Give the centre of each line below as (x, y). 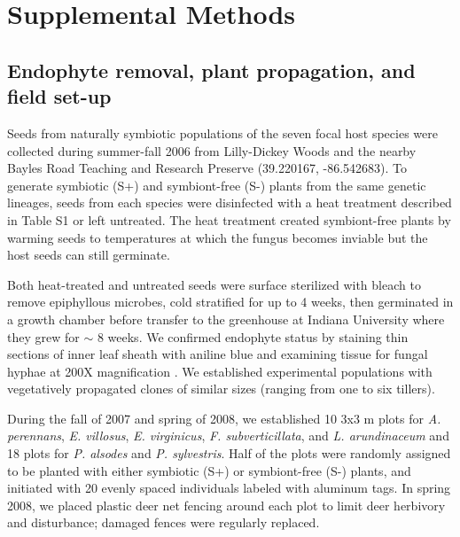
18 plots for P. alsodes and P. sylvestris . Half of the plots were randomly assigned (229, 453)
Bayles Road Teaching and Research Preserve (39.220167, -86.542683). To (207, 168)
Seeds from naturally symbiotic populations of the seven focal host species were (222, 132)
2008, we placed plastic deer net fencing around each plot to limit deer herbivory (226, 505)
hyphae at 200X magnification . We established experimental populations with (220, 371)
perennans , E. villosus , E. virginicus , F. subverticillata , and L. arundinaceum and (228, 436)
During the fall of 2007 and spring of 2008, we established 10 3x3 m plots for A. (224, 418)
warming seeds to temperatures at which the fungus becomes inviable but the (218, 237)
